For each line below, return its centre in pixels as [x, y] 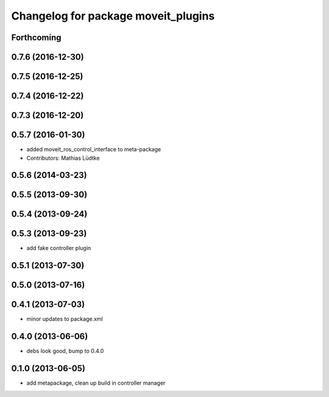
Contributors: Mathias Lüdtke [63, 158]
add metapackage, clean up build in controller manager [96, 383]
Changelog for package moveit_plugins [113, 16]
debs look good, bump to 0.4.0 [65, 351]
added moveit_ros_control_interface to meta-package [94, 149]
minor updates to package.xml [65, 319]
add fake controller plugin [59, 248]
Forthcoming [36, 38]
